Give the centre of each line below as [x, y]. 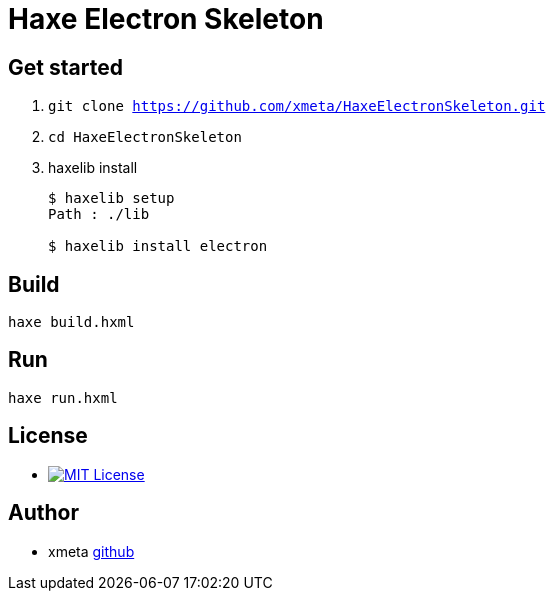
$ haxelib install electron [158, 246]
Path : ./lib [99, 214]
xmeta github [91, 551]
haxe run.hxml [63, 397]
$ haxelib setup [111, 198]
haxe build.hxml [71, 322]
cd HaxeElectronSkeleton [145, 137]
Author [43, 513]
